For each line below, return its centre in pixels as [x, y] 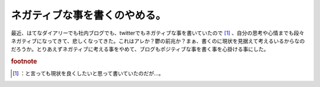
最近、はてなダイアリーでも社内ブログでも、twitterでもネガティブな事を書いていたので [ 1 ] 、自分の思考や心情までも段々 [158, 33]
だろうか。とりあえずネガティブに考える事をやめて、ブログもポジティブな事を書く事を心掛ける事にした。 [140, 49]
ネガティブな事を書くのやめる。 [89, 15]
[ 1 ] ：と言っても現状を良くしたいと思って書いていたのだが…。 [88, 73]
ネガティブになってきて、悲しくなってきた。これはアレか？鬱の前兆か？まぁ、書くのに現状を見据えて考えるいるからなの [158, 41]
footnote [24, 62]
